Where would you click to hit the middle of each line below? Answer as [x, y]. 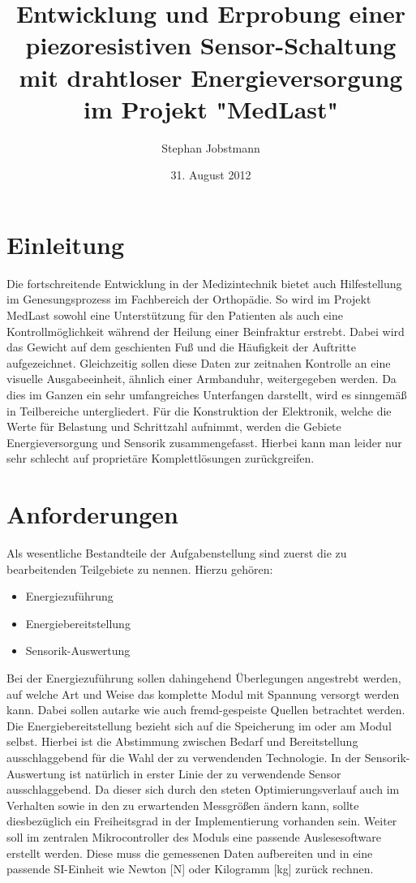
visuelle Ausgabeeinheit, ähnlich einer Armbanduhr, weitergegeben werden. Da [202, 379]
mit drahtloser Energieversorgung [211, 77]
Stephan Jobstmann [211, 147]
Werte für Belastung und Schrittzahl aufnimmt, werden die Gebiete [174, 426]
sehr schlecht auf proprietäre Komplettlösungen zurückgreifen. [161, 458]
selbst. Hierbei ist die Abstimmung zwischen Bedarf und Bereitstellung [182, 741]
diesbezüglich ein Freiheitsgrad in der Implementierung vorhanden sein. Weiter [202, 821]
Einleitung [66, 244]
